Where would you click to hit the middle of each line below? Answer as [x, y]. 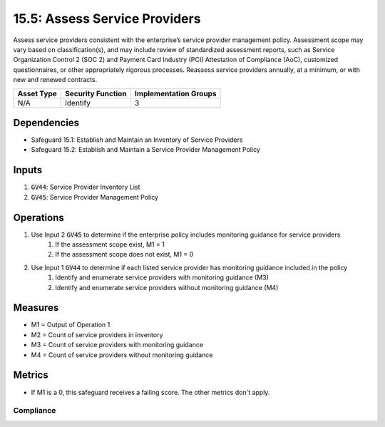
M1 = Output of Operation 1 [71, 325]
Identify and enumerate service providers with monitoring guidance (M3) [162, 277]
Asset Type [37, 93]
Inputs [28, 170]
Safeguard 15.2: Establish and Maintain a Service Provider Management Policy [145, 150]
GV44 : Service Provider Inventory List [86, 187]
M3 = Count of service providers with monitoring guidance [117, 345]
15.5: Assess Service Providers [107, 19]
